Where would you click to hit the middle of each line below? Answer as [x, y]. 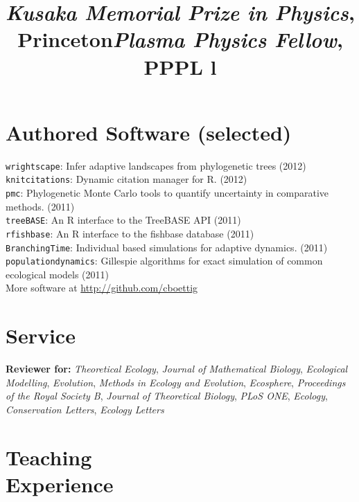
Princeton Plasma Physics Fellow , [180, 39]
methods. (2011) [40, 206]
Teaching [49, 457]
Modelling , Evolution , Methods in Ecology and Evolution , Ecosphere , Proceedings [176, 382]
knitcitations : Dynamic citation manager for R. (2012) [126, 179]
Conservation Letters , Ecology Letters [85, 409]
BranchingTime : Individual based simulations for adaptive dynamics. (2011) [167, 247]
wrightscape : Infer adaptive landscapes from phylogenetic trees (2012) [156, 165]
